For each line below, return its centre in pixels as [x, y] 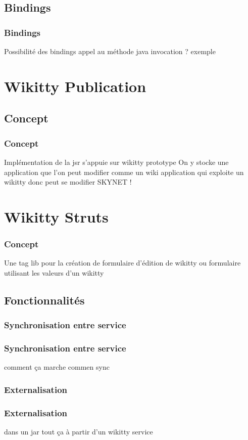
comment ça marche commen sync [57, 367]
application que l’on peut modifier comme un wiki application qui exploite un [124, 172]
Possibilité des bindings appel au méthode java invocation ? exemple [110, 51]
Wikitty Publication [75, 86]
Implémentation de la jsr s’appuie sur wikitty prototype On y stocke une [116, 162]
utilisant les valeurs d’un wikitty [54, 272]
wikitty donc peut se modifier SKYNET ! [68, 182]
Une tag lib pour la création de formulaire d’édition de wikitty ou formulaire [122, 263]
